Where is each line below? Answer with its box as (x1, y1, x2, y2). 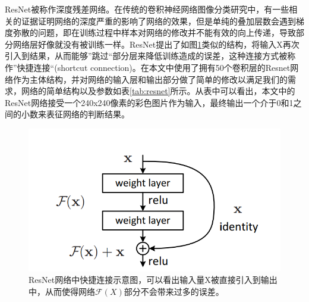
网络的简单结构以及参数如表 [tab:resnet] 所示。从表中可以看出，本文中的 (21, 85, 295, 97)
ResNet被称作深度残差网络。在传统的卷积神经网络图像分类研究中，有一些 (5, 3, 289, 15)
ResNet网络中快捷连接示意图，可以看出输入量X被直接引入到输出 (29, 273, 278, 286)
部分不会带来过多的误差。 (124, 285, 224, 297)
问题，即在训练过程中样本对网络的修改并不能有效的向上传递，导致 (37, 26, 296, 39)
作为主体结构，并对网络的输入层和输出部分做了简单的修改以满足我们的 (12, 73, 288, 85)
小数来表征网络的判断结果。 (21, 108, 130, 120)
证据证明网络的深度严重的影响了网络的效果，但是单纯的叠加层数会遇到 (21, 14, 296, 27)
